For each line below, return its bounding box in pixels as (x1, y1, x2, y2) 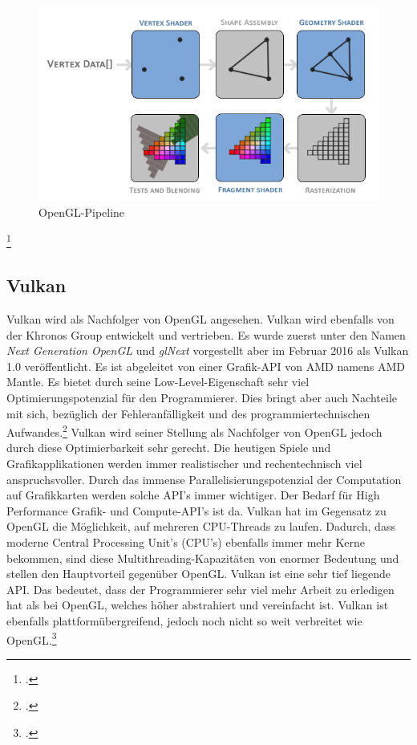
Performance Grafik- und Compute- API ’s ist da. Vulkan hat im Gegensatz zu (6, 502, 387, 519)
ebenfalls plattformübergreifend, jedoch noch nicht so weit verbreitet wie (6, 612, 362, 629)
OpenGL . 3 (6, 629, 57, 648)
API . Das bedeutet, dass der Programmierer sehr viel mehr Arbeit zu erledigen (6, 580, 395, 597)
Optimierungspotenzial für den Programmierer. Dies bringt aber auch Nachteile (6, 389, 398, 405)
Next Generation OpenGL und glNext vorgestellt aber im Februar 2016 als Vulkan (6, 342, 409, 359)
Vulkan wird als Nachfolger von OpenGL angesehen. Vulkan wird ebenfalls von (6, 311, 395, 328)
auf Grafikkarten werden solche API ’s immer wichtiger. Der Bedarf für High (6, 486, 380, 503)
